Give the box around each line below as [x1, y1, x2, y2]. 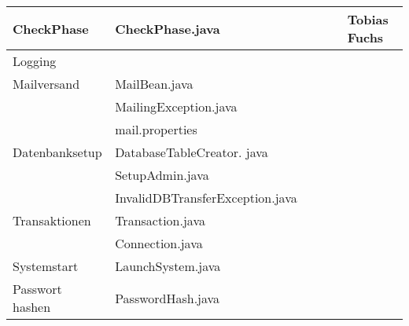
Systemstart [13, 257, 79, 275]
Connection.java [115, 234, 203, 252]
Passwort [13, 280, 62, 298]
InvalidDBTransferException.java [115, 189, 297, 207]
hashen [13, 298, 51, 316]
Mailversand [13, 75, 80, 93]
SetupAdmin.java [115, 166, 209, 184]
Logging [13, 52, 57, 70]
